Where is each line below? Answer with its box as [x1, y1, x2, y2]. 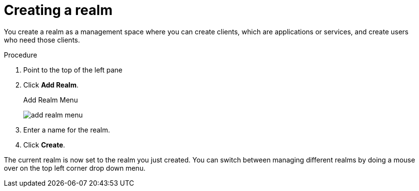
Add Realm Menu [23, 95, 78, 104]
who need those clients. [4, 35, 80, 44]
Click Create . [23, 140, 65, 149]
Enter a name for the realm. [23, 125, 110, 134]
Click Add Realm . [23, 80, 78, 89]
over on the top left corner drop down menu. [4, 163, 146, 172]
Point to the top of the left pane [23, 65, 123, 74]
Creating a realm [4, 2, 113, 18]
